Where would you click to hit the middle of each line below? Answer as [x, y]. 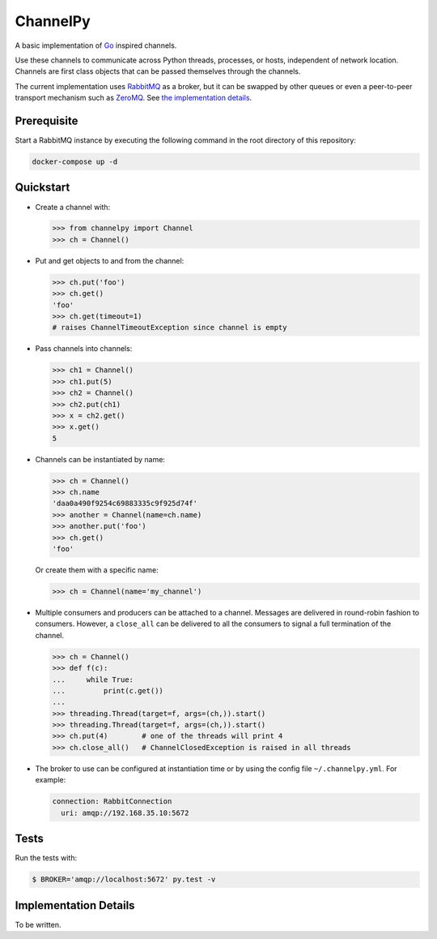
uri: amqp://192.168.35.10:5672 [125, 813]
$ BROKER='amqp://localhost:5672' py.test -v [124, 879]
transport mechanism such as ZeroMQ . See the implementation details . [134, 98]
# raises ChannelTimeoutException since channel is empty [170, 328]
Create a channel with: [73, 207]
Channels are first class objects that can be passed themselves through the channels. [158, 71]
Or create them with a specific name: [97, 570]
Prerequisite [47, 120]
